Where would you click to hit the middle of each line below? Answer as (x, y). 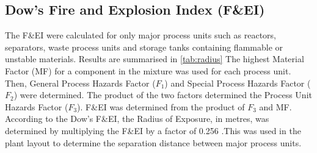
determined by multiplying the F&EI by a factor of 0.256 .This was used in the (153, 130)
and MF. (275, 106)
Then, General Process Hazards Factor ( (80, 83)
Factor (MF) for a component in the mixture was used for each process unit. (148, 70)
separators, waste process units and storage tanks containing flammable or (144, 47)
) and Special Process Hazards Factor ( (238, 83)
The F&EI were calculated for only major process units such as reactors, (140, 35)
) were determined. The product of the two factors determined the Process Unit (163, 95)
